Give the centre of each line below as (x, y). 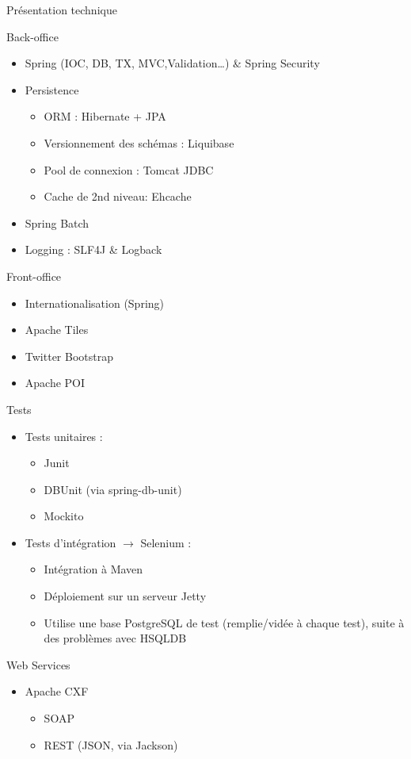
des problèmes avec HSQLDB (115, 638)
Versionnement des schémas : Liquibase (139, 142)
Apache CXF (57, 691)
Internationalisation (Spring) (95, 303)
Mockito (64, 516)
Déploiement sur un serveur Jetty (125, 596)
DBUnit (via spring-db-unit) (113, 489)
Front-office (34, 276)
